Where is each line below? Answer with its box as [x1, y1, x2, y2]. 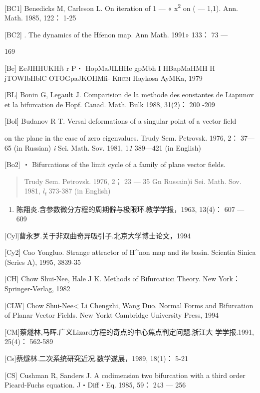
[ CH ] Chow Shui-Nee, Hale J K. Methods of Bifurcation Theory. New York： [4, 273, 240, 284]
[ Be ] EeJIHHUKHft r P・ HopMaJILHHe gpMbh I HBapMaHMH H [4, 63, 215, 73]
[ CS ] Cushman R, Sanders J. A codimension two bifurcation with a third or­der [4, 370, 246, 380]
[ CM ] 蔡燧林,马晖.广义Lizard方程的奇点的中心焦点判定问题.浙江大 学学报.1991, [4, 326, 255, 337]
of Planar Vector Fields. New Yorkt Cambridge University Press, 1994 [4, 310, 219, 320]
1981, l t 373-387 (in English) [24, 186, 111, 197]
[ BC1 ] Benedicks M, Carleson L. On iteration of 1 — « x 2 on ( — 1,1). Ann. [4, 1, 238, 13]
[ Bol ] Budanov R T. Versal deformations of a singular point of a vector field [4, 116, 237, 126]
